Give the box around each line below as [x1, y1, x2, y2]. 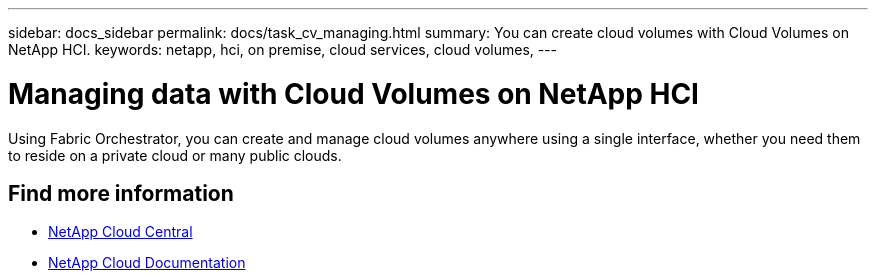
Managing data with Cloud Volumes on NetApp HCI [8, 76, 699, 111]
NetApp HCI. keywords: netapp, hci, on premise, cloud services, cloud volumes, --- [8, 41, 558, 58]
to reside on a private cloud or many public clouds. [8, 146, 342, 164]
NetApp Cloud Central [48, 223, 193, 241]
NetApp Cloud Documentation [48, 254, 246, 272]
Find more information [8, 180, 234, 206]
